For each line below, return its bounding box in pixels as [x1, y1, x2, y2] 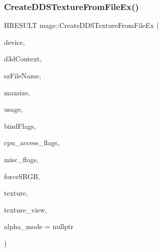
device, [4, 36, 25, 47]
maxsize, [4, 87, 30, 97]
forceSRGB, [4, 171, 40, 181]
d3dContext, [4, 53, 42, 64]
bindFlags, [4, 120, 36, 131]
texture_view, [4, 204, 47, 215]
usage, [4, 104, 23, 114]
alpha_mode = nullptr [4, 221, 73, 232]
